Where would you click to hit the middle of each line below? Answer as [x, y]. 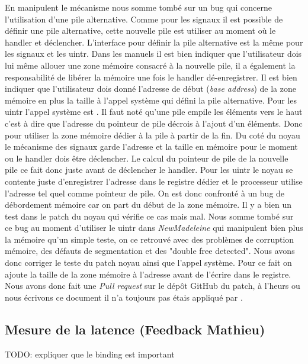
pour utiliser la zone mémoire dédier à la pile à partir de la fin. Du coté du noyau [153, 135]
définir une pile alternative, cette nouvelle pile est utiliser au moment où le [140, 30]
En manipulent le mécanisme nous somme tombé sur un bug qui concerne [138, 7]
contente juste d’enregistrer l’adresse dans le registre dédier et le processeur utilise [154, 181]
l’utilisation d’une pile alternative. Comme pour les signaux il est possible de [144, 19]
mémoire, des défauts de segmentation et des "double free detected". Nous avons [150, 251]
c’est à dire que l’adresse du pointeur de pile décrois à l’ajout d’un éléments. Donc [154, 123]
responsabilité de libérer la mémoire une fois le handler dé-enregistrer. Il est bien [151, 77]
